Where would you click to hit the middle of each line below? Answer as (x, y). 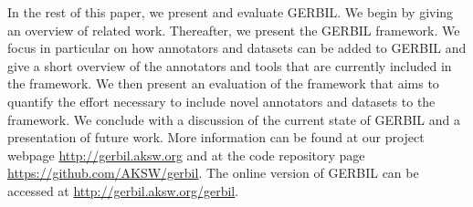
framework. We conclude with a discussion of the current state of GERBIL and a (234, 119)
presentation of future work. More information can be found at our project (216, 137)
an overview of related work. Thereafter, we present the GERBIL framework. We (234, 30)
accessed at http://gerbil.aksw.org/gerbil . (123, 190)
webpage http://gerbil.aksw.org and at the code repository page (186, 155)
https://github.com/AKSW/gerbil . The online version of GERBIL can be (213, 173)
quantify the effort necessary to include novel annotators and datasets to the (221, 101)
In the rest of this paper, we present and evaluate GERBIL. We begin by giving (231, 12)
